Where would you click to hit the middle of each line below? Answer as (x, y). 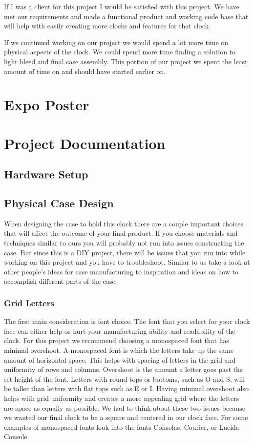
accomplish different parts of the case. (61, 281)
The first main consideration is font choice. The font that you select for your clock (127, 321)
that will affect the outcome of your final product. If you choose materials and (121, 233)
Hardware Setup (46, 174)
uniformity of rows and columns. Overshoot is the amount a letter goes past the (124, 369)
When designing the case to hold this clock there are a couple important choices (124, 223)
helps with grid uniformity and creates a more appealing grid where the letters (122, 398)
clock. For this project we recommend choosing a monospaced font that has (117, 340)
